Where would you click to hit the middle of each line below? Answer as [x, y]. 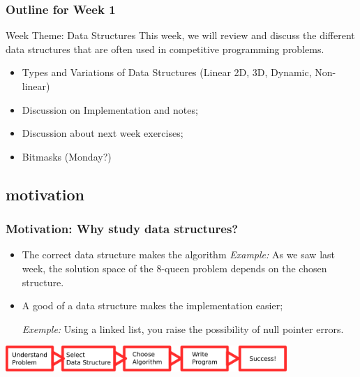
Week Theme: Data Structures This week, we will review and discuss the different [180, 35]
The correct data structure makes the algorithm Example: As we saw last [178, 254]
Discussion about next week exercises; [103, 133]
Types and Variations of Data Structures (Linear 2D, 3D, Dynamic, [167, 72]
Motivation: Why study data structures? [122, 229]
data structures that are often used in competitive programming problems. [165, 49]
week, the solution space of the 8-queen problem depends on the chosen [174, 268]
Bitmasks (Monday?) [67, 156]
